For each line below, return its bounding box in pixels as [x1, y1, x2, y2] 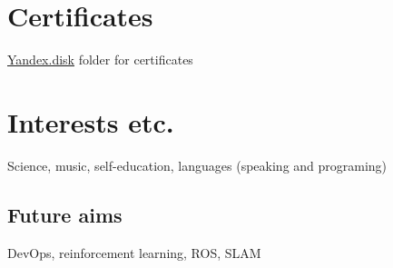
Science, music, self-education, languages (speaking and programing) [7, 155, 388, 174]
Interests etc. [7, 103, 174, 140]
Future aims [7, 200, 123, 228]
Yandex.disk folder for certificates [7, 50, 193, 69]
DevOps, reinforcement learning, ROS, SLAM [7, 243, 261, 262]
